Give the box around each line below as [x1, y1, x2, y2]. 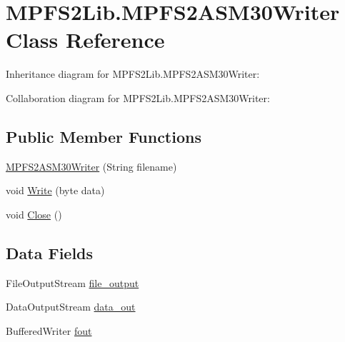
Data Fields [6, 241, 94, 263]
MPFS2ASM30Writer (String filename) [6, 159, 177, 173]
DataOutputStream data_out [6, 299, 136, 314]
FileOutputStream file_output [6, 275, 139, 290]
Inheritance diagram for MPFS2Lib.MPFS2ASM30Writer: [6, 66, 260, 81]
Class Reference [6, 25, 165, 54]
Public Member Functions [6, 125, 201, 147]
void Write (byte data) [6, 183, 105, 198]
